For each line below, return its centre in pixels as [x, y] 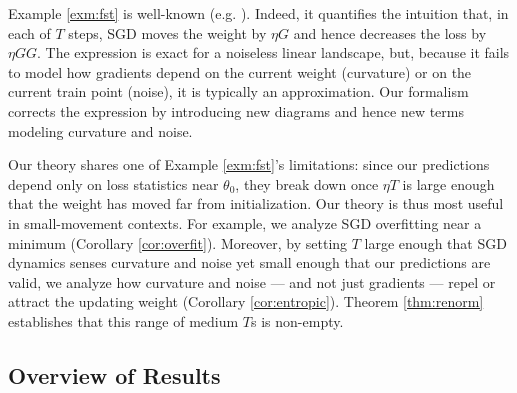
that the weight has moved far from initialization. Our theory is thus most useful [256, 203]
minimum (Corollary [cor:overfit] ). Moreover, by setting [178, 242]
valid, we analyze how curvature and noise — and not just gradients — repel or [252, 281]
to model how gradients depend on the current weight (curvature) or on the [240, 71]
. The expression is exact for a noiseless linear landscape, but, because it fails [273, 52]
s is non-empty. [297, 320]
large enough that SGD [435, 242]
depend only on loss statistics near [113, 183]
